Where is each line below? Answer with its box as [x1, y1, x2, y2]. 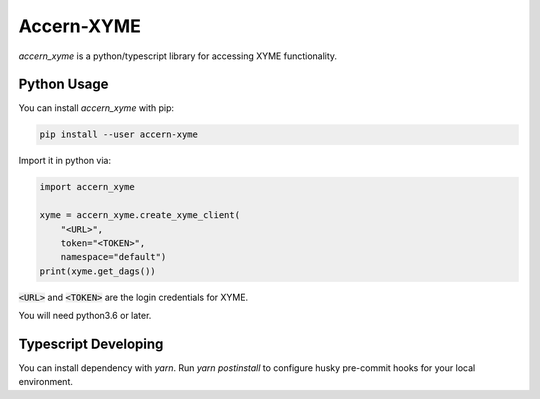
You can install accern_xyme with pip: [18, 102, 175, 114]
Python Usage [18, 76, 109, 93]
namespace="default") [60, 251, 167, 263]
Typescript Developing [18, 335, 164, 352]
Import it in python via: [18, 155, 112, 167]
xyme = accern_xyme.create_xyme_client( [39, 210, 240, 221]
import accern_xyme [39, 181, 135, 193]
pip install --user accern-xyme [39, 129, 199, 140]
